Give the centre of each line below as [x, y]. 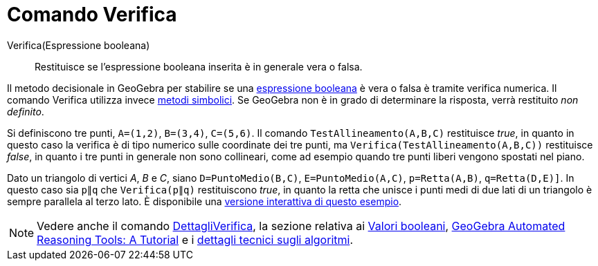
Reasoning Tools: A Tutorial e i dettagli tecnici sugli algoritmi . [195, 239]
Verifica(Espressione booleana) [79, 45]
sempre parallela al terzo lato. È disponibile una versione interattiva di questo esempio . [205, 201]
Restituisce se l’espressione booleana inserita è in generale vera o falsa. [199, 66]
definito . [26, 111]
